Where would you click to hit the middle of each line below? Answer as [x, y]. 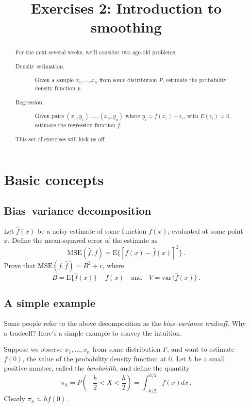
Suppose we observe [33, 349]
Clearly [15, 399]
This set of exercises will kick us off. [61, 139]
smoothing [126, 27]
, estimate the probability [195, 80]
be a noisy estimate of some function [92, 230]
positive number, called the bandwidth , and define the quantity [97, 368]
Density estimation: [40, 66]
